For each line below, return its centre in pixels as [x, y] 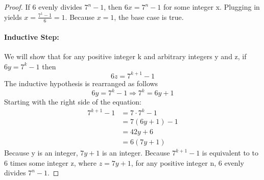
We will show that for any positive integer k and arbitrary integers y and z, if [125, 56]
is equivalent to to [230, 153]
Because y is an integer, [41, 153]
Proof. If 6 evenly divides [43, 7]
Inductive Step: [32, 37]
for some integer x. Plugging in [211, 7]
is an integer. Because [136, 153]
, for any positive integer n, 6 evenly [187, 162]
